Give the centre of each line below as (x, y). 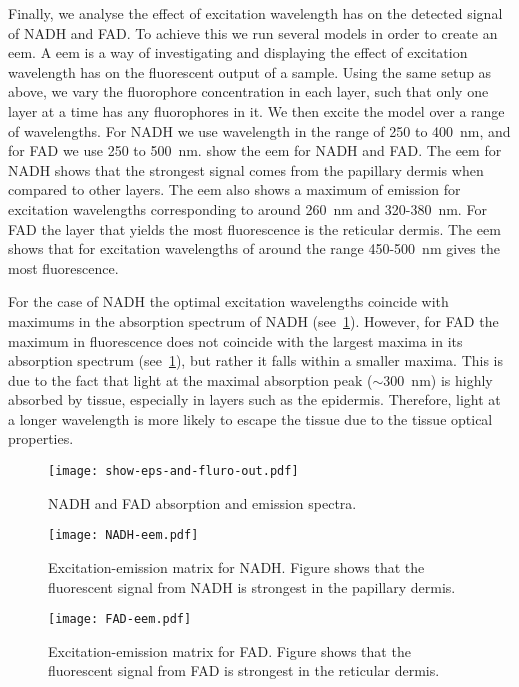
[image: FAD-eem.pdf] (120, 619)
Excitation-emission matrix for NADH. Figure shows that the (236, 566)
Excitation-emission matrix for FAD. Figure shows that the (229, 650)
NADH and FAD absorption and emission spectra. (202, 502)
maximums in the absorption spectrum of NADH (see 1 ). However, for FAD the (253, 320)
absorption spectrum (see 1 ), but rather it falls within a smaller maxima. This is (256, 360)
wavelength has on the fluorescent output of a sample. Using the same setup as (250, 71)
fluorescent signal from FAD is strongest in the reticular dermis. (244, 670)
